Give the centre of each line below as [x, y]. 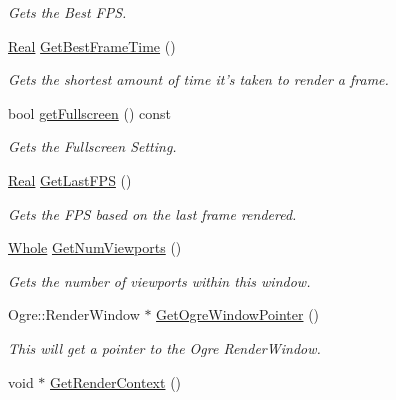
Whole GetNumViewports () [95, 247]
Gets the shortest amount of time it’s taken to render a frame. [198, 79]
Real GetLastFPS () [70, 179]
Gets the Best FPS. [67, 12]
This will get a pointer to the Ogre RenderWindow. [164, 347]
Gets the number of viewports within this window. [159, 280]
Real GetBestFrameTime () [92, 45]
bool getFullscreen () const [89, 112]
